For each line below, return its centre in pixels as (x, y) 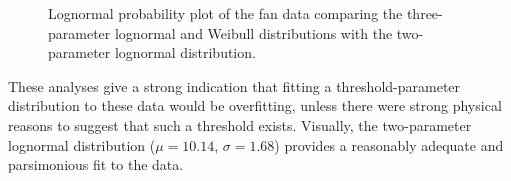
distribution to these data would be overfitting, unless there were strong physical (255, 105)
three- (424, 13)
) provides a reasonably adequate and (389, 144)
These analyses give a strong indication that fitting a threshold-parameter (234, 85)
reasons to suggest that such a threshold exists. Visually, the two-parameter (240, 124)
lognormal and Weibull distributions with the (253, 32)
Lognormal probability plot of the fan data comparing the (225, 13)
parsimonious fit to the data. (96, 164)
